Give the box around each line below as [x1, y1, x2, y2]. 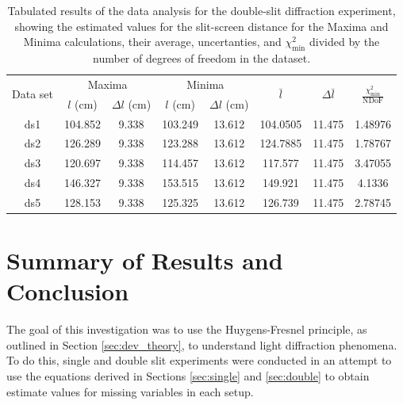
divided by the [309, 33, 380, 50]
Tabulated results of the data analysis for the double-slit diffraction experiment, [7, 2, 396, 18]
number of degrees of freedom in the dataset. [93, 49, 311, 66]
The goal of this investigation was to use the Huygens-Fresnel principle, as [6, 321, 367, 338]
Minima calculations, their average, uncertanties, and [23, 33, 282, 50]
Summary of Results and [6, 244, 283, 277]
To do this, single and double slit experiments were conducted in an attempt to [6, 352, 392, 369]
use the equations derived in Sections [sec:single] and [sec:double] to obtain [6, 368, 370, 384]
